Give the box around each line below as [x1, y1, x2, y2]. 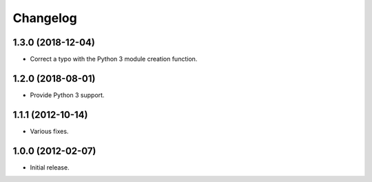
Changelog [12, 10, 77, 26]
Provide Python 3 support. [30, 90, 105, 99]
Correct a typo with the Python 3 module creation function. [30, 55, 198, 63]
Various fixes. [30, 127, 69, 135]
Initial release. [30, 163, 70, 172]
